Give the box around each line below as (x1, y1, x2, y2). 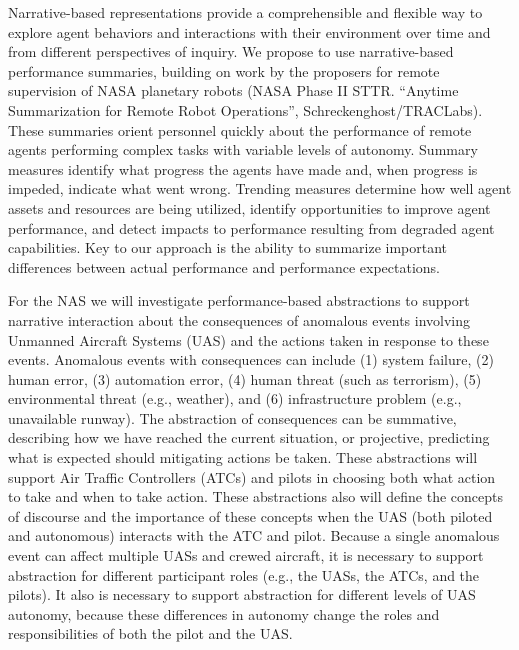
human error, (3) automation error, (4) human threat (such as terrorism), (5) (8, 368, 482, 389)
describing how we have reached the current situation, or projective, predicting (8, 427, 490, 448)
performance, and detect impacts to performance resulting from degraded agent (8, 217, 495, 238)
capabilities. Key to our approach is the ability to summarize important (8, 237, 448, 258)
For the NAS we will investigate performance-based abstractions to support (8, 290, 470, 311)
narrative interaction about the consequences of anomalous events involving (8, 309, 471, 330)
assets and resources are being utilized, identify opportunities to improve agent (8, 197, 491, 218)
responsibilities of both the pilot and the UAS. (8, 623, 293, 644)
